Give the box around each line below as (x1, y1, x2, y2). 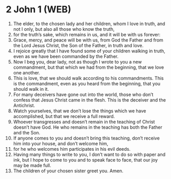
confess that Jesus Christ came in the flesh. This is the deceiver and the (13, 96, 166, 103)
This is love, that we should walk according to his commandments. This (13, 75, 164, 81)
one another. (13, 69, 40, 75)
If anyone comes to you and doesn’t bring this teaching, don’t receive (13, 135, 160, 141)
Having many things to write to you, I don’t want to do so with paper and (13, 151, 166, 157)
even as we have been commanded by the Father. (13, 53, 119, 59)
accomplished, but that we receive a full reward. (13, 113, 115, 119)
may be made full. (13, 162, 52, 168)
